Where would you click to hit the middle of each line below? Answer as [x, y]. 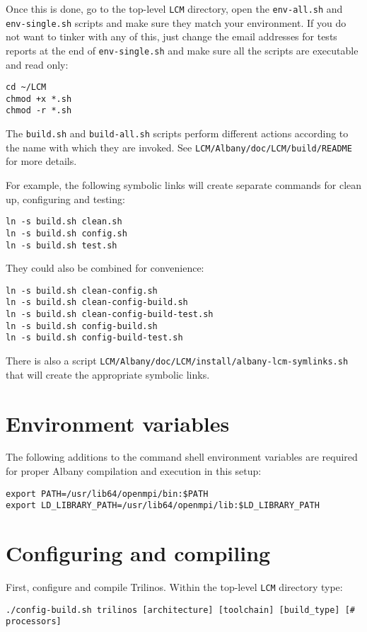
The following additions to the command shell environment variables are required [182, 457]
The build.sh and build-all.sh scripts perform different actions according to [177, 133]
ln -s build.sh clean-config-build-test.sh [110, 315]
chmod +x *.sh [39, 99]
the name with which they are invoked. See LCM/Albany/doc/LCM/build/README [179, 147]
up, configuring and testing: [65, 199]
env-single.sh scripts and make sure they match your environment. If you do [176, 22]
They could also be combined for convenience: [105, 268]
